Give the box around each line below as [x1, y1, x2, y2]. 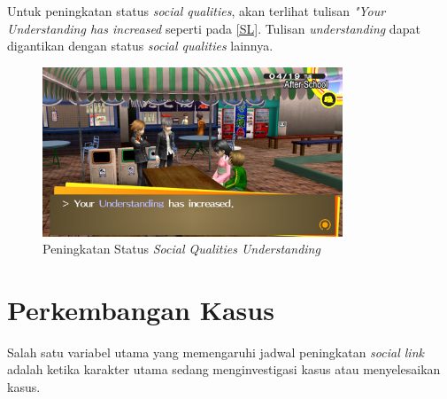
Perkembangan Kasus [7, 291, 274, 327]
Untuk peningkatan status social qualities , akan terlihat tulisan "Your [7, 2, 386, 20]
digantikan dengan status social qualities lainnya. [7, 36, 274, 55]
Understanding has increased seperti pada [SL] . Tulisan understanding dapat [7, 19, 420, 37]
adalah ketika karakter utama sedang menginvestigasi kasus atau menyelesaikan [7, 360, 441, 379]
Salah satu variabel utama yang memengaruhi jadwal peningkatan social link [7, 342, 424, 361]
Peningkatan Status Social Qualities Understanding [42, 239, 320, 258]
